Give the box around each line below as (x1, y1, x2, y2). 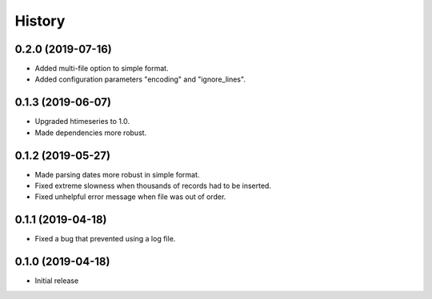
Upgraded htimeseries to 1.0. (34, 117, 130, 126)
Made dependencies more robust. (34, 128, 147, 138)
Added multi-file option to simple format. (34, 64, 169, 74)
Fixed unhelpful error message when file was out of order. (34, 192, 226, 201)
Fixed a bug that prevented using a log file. (34, 234, 176, 244)
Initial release (34, 276, 79, 285)
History (14, 12, 66, 30)
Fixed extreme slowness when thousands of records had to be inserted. (34, 181, 272, 191)
